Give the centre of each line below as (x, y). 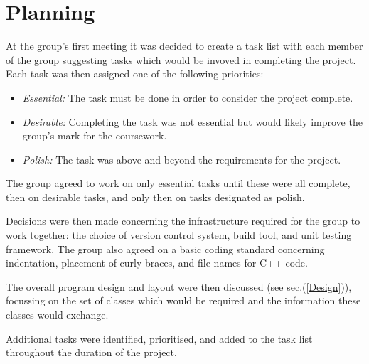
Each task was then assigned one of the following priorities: (135, 74)
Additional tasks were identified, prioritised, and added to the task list (159, 338)
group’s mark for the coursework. (95, 135)
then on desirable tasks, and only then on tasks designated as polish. (155, 197)
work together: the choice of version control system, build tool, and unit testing (179, 235)
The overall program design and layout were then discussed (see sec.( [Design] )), (179, 286)
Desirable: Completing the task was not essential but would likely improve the (192, 121)
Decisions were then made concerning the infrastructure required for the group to (183, 221)
